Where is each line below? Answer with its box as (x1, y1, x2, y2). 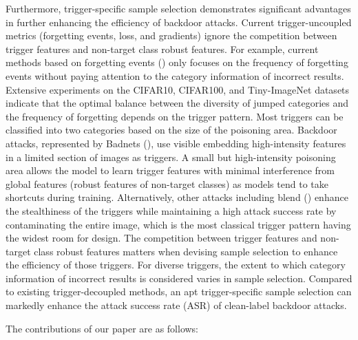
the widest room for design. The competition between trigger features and (6, 231, 317, 245)
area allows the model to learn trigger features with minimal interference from (6, 163, 335, 178)
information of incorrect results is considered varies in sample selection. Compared (6, 270, 352, 285)
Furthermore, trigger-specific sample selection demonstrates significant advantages (6, 1, 351, 15)
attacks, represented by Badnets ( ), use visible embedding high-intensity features (6, 136, 346, 150)
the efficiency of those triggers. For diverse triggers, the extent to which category (6, 257, 346, 272)
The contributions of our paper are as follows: (6, 321, 199, 335)
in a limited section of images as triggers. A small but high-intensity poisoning (6, 149, 336, 164)
